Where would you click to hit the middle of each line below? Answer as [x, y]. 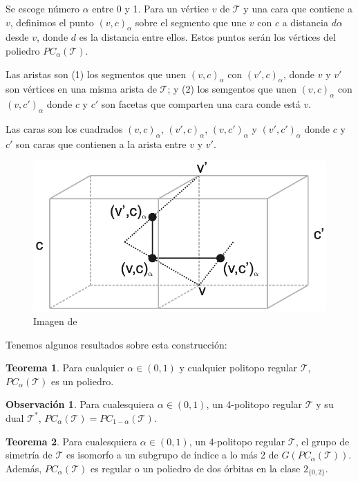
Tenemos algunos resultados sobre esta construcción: [116, 344]
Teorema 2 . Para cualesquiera [72, 441]
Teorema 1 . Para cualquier [65, 368]
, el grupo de [322, 441]
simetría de [29, 455]
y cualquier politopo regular [238, 368]
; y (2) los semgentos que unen [232, 89]
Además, [24, 468]
